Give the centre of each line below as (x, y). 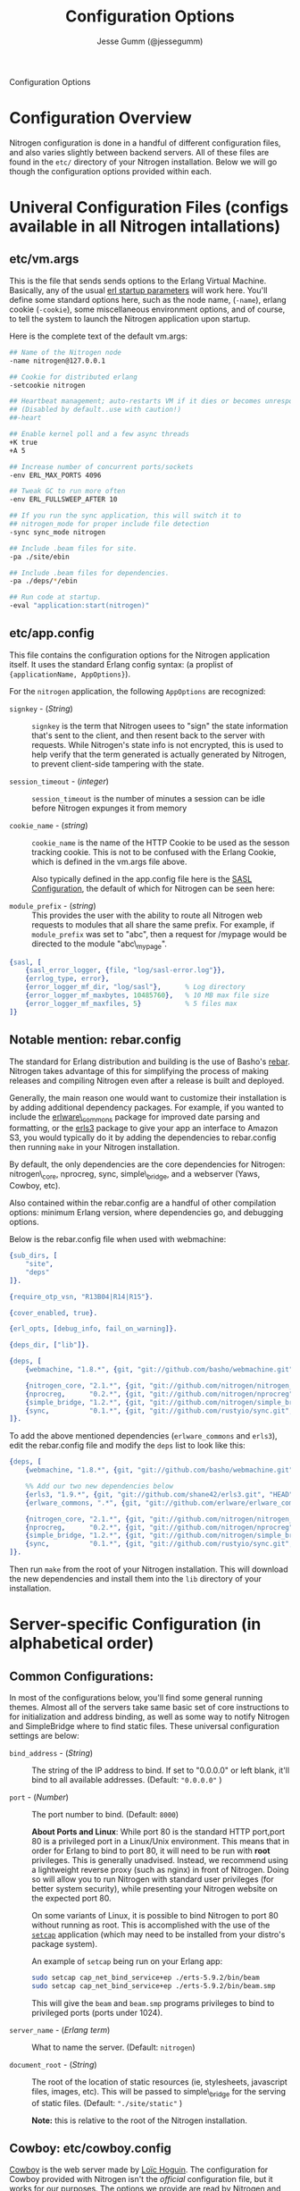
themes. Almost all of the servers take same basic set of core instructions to (149, 1708)
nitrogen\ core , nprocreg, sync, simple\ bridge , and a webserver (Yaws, (135, 1175)
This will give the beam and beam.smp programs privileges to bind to (153, 2002)
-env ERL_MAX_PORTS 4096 (55, 475)
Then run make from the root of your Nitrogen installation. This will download (149, 1569)
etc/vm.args (44, 260)
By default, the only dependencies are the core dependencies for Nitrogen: (147, 1164)
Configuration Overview (100, 118)
